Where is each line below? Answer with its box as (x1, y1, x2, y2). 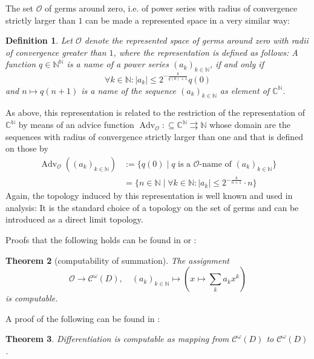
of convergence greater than (5, 45, 106, 58)
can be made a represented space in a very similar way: (85, 13, 290, 26)
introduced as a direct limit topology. (5, 213, 143, 226)
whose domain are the (209, 118, 291, 131)
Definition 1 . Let (5, 34, 73, 47)
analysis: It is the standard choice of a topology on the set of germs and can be (5, 201, 299, 213)
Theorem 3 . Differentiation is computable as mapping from (5, 332, 229, 345)
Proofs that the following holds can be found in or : (5, 233, 197, 246)
